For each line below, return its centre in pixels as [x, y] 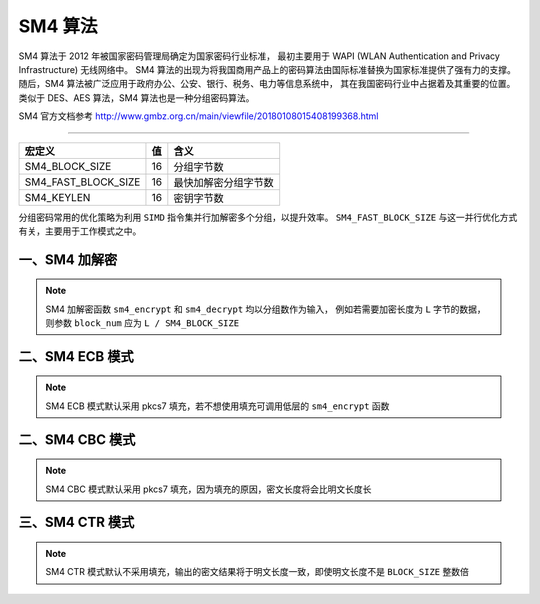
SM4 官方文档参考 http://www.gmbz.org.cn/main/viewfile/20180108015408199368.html [198, 116]
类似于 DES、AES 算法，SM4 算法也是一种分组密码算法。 [136, 97]
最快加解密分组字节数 [223, 182]
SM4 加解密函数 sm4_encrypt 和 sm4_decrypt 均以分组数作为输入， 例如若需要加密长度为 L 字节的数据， [266, 309]
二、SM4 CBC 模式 [77, 439]
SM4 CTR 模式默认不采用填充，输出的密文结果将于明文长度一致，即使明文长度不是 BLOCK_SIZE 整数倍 [257, 572]
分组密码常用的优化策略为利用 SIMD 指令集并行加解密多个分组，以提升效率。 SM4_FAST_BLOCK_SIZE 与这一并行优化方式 [268, 217]
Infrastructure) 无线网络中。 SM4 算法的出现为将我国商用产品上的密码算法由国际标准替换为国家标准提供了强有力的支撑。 [267, 69]
